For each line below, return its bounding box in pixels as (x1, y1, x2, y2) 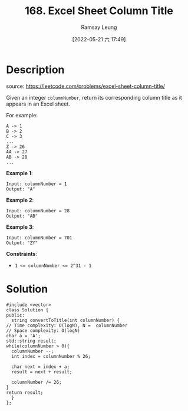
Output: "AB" (6, 213, 38, 219)
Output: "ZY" (6, 240, 38, 246)
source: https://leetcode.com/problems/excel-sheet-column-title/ (6, 83, 165, 90)
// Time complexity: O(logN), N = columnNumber (6, 323, 128, 328)
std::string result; (6, 338, 57, 344)
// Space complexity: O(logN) (6, 327, 81, 334)
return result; (6, 389, 44, 396)
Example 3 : (6, 223, 34, 231)
